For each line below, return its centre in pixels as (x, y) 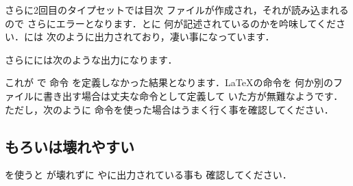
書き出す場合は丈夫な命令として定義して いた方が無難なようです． (193, 95)
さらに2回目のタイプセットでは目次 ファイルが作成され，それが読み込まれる (177, 10)
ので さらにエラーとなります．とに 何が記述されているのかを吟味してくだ (171, 23)
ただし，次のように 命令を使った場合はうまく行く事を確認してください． (169, 109)
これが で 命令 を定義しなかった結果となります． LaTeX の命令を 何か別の (169, 82)
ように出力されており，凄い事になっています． (170, 37)
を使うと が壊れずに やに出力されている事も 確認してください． (148, 175)
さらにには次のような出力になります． (91, 59)
